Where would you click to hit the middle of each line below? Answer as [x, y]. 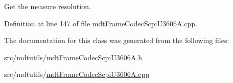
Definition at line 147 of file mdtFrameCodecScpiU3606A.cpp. [101, 23]
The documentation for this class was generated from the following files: [117, 40]
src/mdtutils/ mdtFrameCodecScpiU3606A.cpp [77, 74]
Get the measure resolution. [48, 6]
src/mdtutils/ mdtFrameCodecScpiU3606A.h [73, 57]
